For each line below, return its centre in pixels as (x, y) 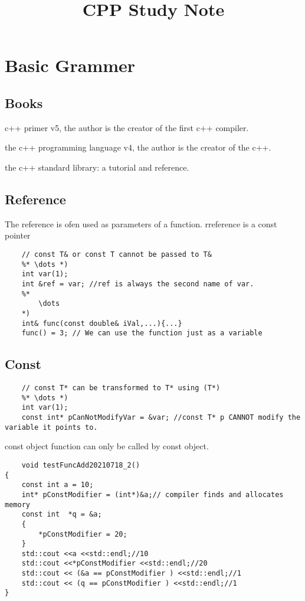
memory (17, 504)
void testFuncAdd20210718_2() (81, 465)
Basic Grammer (70, 65)
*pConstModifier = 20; (83, 534)
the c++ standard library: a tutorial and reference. (97, 167)
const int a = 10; (58, 485)
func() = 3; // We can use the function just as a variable (142, 333)
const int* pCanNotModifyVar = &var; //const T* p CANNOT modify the (161, 418)
